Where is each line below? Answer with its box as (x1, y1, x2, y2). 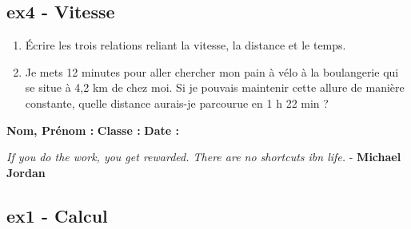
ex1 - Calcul (6, 203, 108, 227)
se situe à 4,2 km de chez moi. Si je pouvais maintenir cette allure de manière (25, 79, 405, 96)
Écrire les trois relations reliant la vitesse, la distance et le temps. (25, 37, 346, 53)
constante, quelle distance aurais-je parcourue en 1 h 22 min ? (25, 94, 329, 111)
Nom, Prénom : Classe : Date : (6, 121, 179, 138)
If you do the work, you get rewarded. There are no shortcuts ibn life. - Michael (6, 148, 401, 165)
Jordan (6, 164, 46, 180)
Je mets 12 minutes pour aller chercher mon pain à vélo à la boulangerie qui (25, 63, 399, 80)
